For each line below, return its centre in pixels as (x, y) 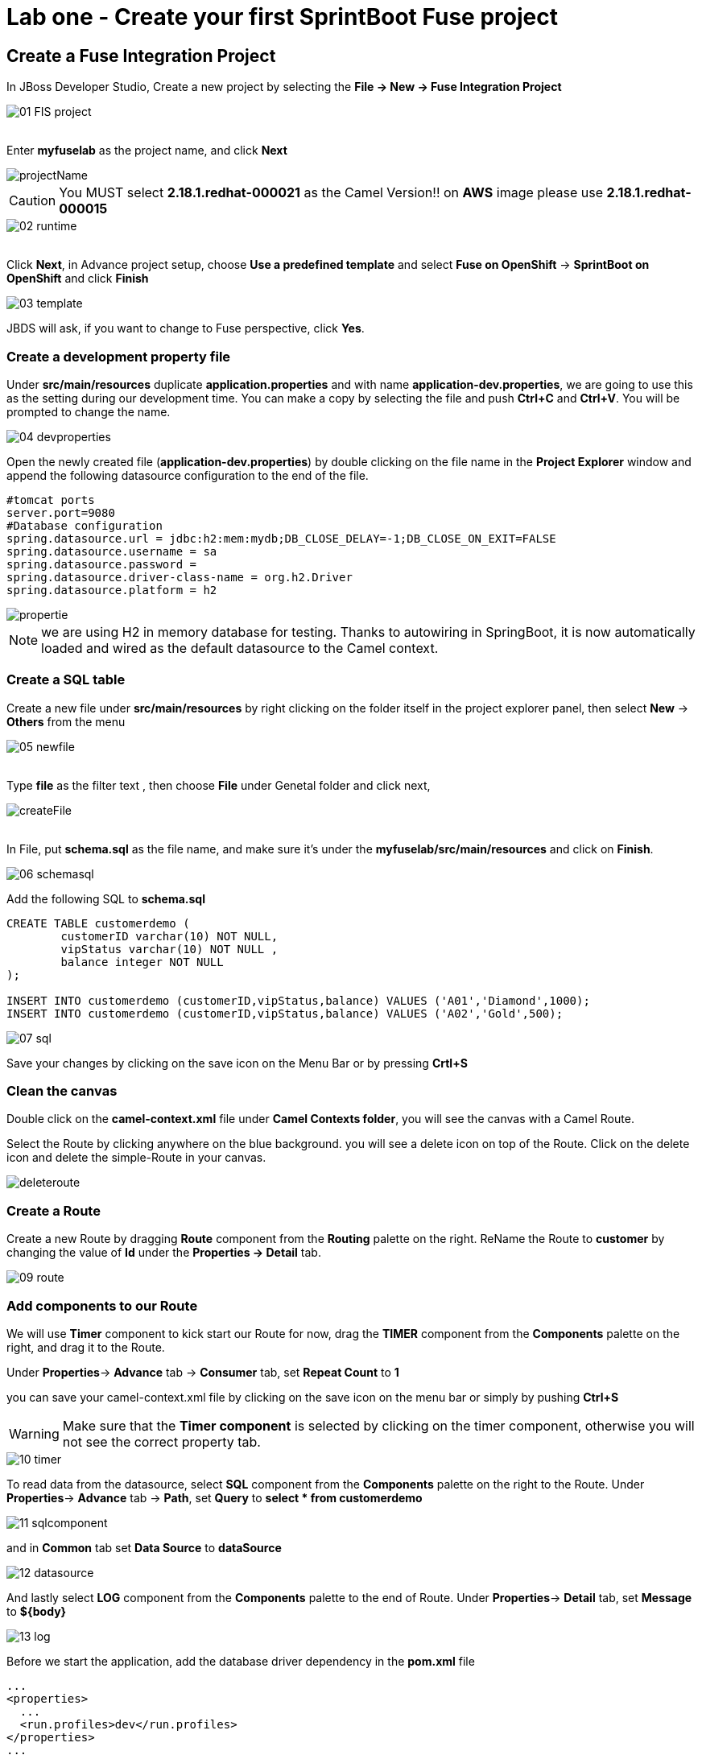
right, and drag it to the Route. (86, 1347)
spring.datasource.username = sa (112, 551)
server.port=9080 (61, 512)
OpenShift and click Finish (78, 279)
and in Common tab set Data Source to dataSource (144, 1547)
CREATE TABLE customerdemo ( (98, 923)
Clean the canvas (62, 1091)
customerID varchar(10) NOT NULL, (169, 936)
